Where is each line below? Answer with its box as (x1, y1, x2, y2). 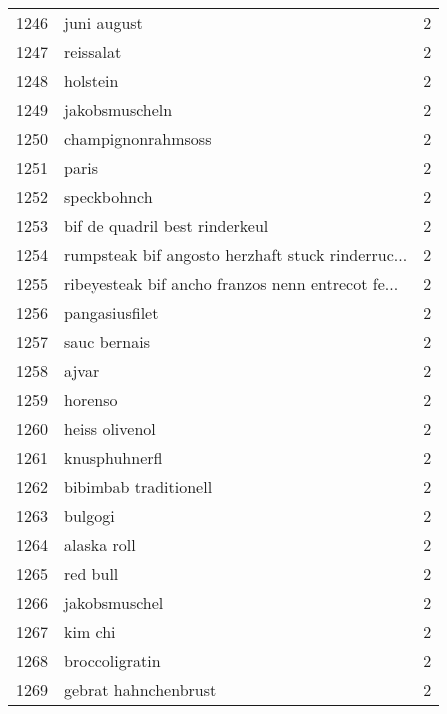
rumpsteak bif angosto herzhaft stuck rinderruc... (64, 243, 408, 266)
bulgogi (64, 504, 115, 527)
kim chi (64, 620, 116, 643)
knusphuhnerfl (64, 446, 163, 469)
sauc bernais (64, 330, 151, 353)
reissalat (64, 40, 122, 63)
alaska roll (64, 533, 136, 556)
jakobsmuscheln (64, 98, 173, 121)
